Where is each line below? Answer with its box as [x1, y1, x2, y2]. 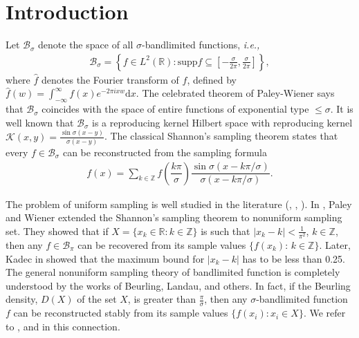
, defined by [187, 72, 237, 86]
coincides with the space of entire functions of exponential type [42, 102, 309, 116]
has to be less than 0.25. [242, 251, 345, 265]
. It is [330, 102, 353, 116]
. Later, [319, 237, 351, 252]
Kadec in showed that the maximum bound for [6, 251, 205, 265]
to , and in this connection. [6, 319, 120, 333]
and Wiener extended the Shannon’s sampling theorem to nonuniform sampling [6, 210, 342, 225]
